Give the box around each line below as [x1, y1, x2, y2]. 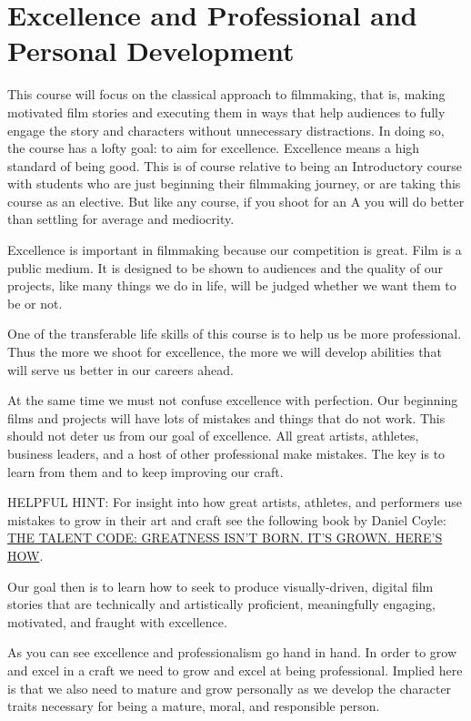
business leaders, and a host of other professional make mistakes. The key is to [7, 444, 446, 462]
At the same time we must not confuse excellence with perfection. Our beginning [7, 391, 458, 410]
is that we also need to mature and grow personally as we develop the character [7, 678, 452, 697]
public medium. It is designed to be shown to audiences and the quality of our [7, 258, 444, 277]
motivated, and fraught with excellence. [7, 612, 227, 631]
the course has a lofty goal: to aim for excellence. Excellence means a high [7, 138, 420, 157]
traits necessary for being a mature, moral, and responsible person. [7, 696, 380, 716]
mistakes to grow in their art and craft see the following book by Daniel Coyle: [7, 510, 446, 529]
